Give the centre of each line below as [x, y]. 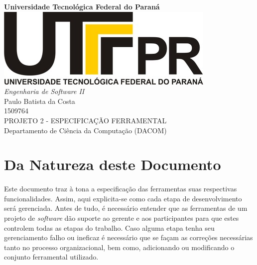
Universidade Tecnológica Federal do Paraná [82, 6]
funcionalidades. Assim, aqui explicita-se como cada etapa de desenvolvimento [123, 198]
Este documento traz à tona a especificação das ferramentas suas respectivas [121, 189]
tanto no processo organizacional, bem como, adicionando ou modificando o [119, 247]
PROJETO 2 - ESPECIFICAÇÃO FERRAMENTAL [85, 120]
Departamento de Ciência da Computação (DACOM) [85, 130]
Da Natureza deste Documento [113, 164]
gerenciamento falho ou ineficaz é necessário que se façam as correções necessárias [128, 237]
